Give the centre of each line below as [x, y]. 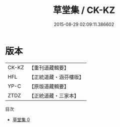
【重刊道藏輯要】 [49, 68]
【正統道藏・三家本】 [54, 96]
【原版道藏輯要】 [49, 86]
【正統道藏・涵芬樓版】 [56, 77]
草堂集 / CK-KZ [84, 10]
